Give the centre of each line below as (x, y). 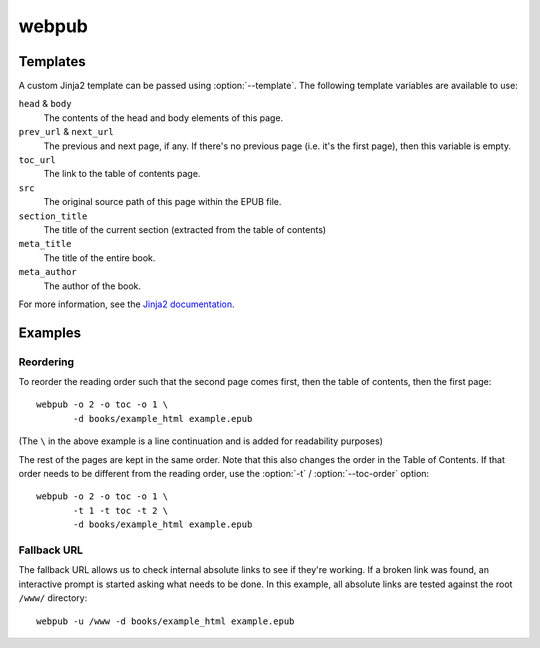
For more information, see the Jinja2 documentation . (126, 304)
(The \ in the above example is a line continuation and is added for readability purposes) (201, 441)
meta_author (47, 272)
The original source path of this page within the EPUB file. (162, 202)
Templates (52, 61)
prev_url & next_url (66, 132)
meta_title (45, 244)
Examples (50, 332)
